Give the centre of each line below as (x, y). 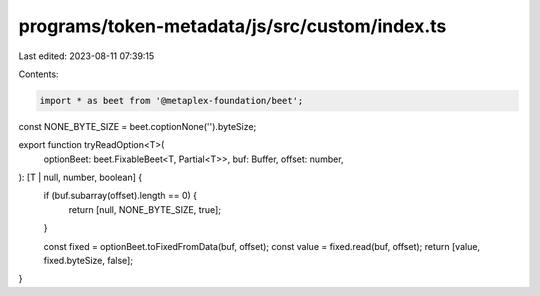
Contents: (38, 74)
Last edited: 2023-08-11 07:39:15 (86, 56)
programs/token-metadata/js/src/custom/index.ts (232, 26)
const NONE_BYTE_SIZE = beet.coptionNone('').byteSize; (137, 126)
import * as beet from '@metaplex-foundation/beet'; (171, 100)
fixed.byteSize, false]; (88, 261)
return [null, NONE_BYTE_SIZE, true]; (145, 209)
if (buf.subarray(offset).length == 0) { (120, 196)
